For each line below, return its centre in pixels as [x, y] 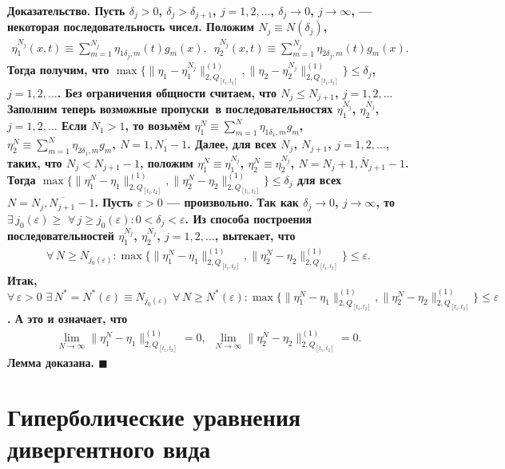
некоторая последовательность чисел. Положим [131, 27]
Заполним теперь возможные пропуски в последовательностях [170, 109]
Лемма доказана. [51, 362]
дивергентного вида [109, 448]
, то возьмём [158, 126]
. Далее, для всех [232, 144]
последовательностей [61, 235]
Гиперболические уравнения [154, 417]
